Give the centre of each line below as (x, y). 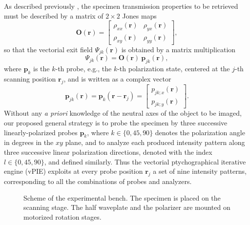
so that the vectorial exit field (48, 49)
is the (41, 69)
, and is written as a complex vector (117, 78)
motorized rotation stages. (62, 216)
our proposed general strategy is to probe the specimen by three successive (116, 122)
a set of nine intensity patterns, (200, 171)
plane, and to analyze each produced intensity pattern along (155, 142)
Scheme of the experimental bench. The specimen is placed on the (122, 197)
